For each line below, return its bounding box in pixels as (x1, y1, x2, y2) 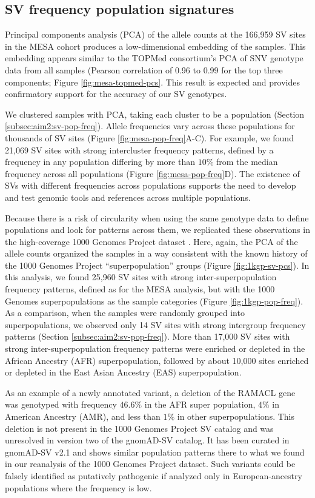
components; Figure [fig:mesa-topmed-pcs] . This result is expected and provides (5, 75, 300, 88)
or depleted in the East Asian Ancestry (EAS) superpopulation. (5, 366, 242, 379)
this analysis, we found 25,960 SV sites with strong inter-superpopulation (5, 271, 277, 283)
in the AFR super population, (144, 398, 256, 411)
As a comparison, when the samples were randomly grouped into (5, 306, 245, 319)
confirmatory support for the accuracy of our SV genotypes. (5, 87, 227, 100)
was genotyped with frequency (5, 398, 117, 411)
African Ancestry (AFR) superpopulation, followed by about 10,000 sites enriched (5, 354, 309, 366)
